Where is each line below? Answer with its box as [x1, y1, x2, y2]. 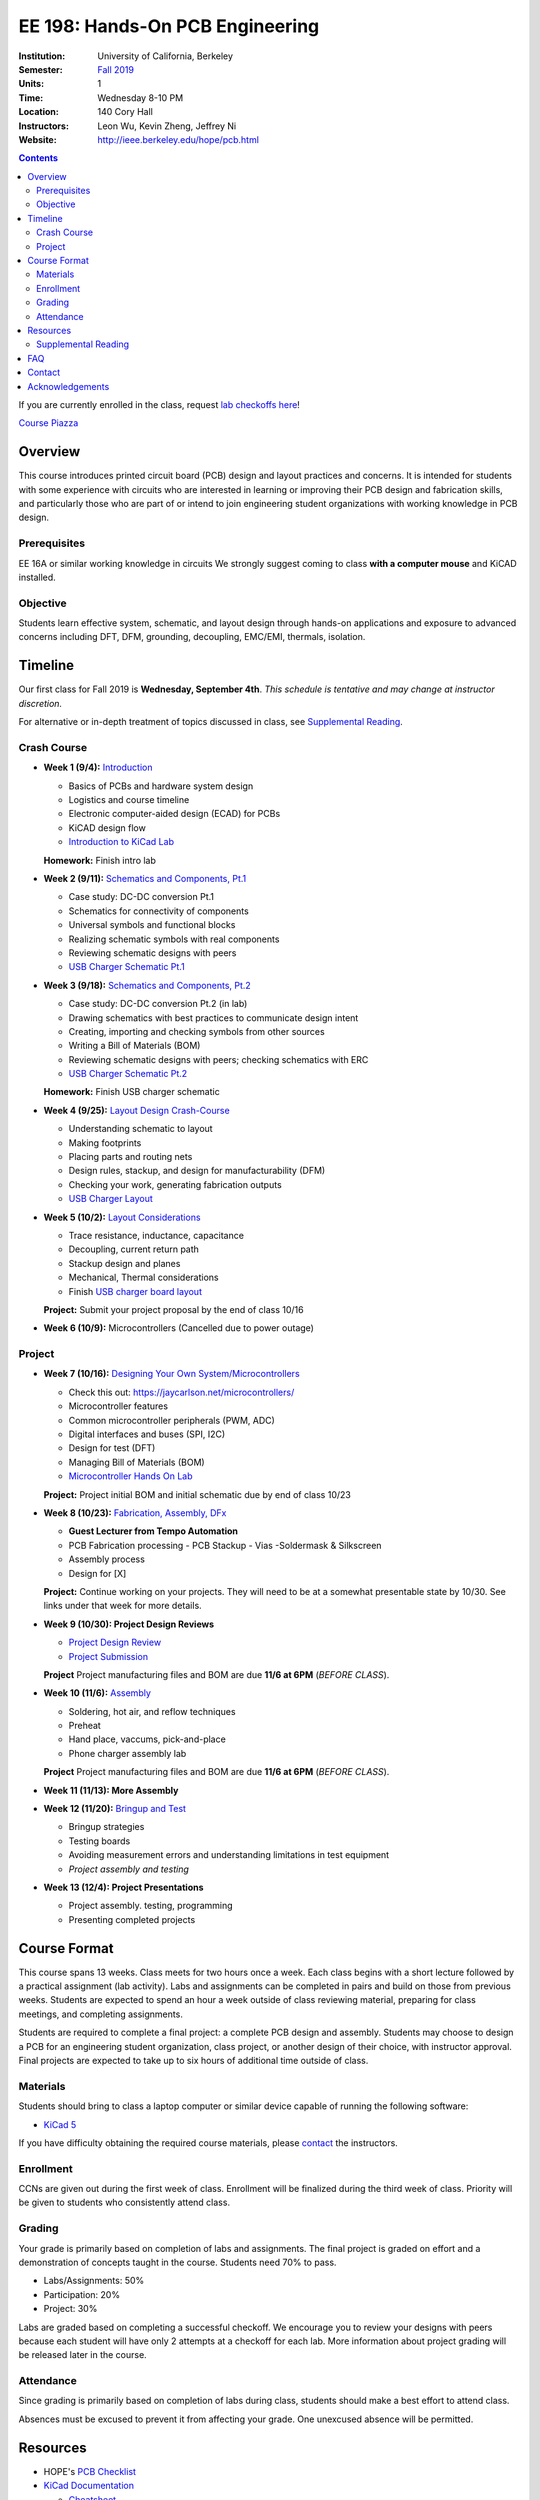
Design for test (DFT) [68, 1442, 156, 1454]
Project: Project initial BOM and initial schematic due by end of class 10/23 [43, 1488, 352, 1500]
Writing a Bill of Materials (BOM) [68, 1040, 201, 1052]
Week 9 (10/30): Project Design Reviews [43, 1618, 215, 1630]
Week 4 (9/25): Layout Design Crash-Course [43, 1104, 230, 1116]
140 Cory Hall [97, 106, 154, 118]
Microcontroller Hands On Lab [68, 1470, 193, 1482]
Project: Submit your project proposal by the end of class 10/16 [43, 1303, 304, 1315]
